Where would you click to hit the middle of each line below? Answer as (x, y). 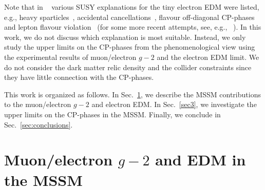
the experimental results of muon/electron (70, 57)
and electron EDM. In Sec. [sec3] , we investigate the (174, 104)
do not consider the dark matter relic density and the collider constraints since (128, 67)
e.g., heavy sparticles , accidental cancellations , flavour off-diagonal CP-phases (129, 17)
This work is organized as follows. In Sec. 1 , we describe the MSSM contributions (132, 94)
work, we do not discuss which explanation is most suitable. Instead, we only (125, 37)
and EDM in (201, 160)
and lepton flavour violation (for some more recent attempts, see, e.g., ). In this (133, 27)
